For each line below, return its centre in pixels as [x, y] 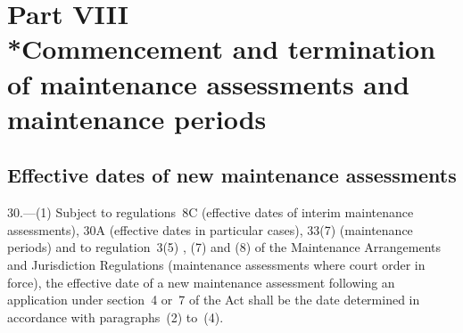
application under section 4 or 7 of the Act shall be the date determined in [214, 300]
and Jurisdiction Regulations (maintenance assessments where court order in [216, 264]
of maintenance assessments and [208, 83]
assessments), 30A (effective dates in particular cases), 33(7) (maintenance [210, 229]
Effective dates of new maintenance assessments [232, 175]
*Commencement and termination [222, 49]
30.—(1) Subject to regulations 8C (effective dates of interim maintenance [211, 212]
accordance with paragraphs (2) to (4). [116, 317]
